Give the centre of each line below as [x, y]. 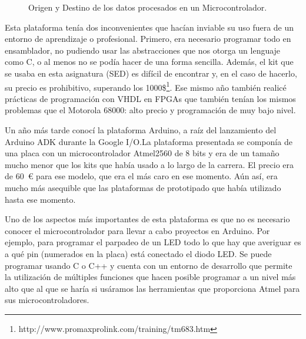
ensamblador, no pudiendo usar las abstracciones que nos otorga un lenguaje [143, 50]
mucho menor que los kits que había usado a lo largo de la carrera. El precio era [149, 164]
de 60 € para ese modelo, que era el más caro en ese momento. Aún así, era [141, 176]
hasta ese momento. [40, 199]
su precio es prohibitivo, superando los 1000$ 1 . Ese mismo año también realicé [146, 86]
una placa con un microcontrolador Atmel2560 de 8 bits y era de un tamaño [142, 153]
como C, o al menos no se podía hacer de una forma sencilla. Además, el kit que [149, 62]
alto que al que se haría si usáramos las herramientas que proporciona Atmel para [152, 288]
